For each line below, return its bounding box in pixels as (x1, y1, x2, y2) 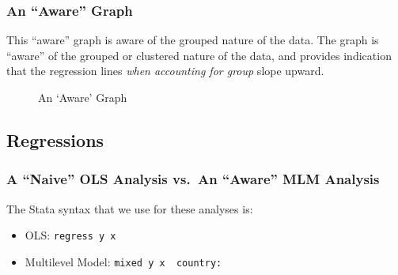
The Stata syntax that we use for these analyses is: (6, 200, 253, 217)
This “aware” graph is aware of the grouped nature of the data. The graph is (6, 32, 379, 48)
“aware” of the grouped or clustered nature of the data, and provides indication (6, 47, 392, 63)
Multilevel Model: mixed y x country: (25, 253, 222, 269)
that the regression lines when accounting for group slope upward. (6, 62, 324, 79)
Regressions (6, 127, 104, 152)
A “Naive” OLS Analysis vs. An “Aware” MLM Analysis (6, 169, 380, 189)
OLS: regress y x (25, 227, 116, 243)
